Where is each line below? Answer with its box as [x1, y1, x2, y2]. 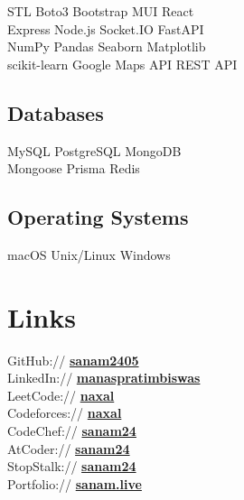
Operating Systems [7, 203, 189, 231]
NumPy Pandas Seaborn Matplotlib [7, 37, 206, 56]
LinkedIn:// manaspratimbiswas [7, 368, 201, 387]
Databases [7, 98, 104, 126]
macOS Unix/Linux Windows [7, 245, 171, 264]
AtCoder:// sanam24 [7, 439, 130, 458]
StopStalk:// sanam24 [7, 457, 136, 476]
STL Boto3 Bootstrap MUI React [7, 2, 194, 20]
